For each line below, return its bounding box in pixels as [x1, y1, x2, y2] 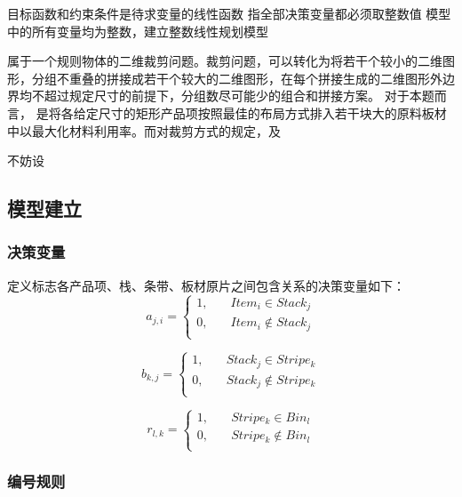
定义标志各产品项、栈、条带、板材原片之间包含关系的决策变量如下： [7, 276, 405, 294]
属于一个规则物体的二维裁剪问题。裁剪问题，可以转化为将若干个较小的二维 [7, 52, 442, 70]
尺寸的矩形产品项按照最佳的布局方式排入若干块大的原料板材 [98, 103, 447, 122]
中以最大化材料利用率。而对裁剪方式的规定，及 [7, 121, 281, 140]
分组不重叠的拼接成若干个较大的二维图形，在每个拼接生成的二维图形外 [31, 68, 442, 87]
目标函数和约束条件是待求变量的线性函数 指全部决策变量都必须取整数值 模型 [7, 4, 451, 22]
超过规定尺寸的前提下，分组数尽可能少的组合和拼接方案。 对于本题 [44, 86, 434, 105]
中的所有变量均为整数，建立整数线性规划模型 [7, 21, 268, 40]
